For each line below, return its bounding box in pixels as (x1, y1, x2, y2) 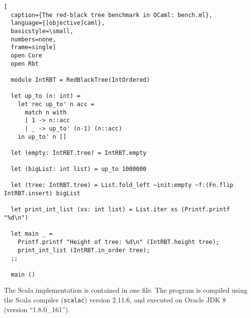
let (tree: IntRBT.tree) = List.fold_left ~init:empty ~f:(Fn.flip (11, 182, 234, 189)
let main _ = (11, 230, 53, 238)
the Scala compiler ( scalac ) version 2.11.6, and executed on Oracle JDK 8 (4, 294, 226, 304)
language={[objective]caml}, (11, 19, 105, 27)
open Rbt (11, 60, 39, 67)
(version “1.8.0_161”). (4, 304, 70, 314)
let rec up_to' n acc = (17, 100, 95, 108)
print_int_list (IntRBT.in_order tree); (17, 246, 150, 254)
